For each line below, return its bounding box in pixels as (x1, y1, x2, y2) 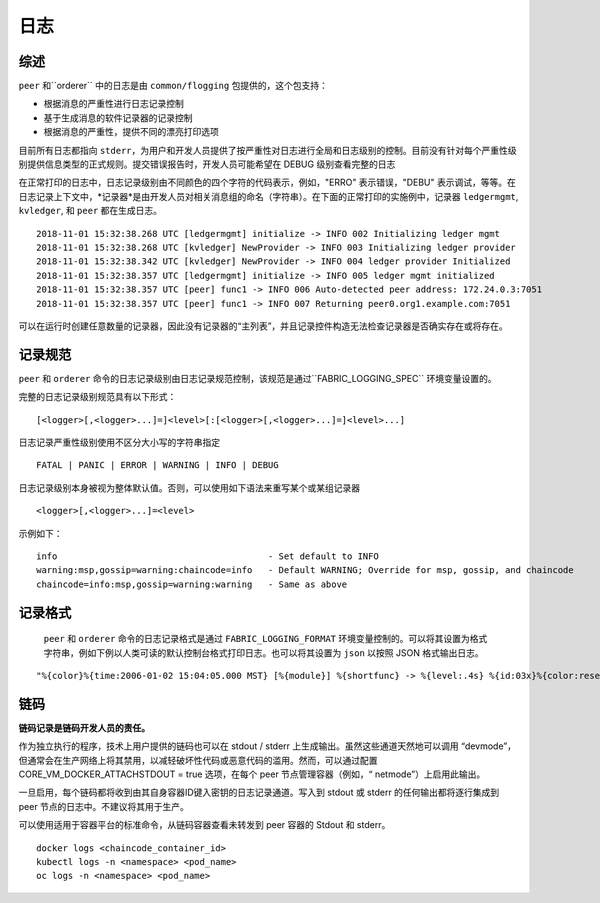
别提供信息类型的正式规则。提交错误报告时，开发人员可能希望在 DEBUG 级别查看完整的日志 (18, 158, 396, 170)
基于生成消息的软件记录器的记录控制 (43, 111, 193, 124)
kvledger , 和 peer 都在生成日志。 (18, 205, 163, 217)
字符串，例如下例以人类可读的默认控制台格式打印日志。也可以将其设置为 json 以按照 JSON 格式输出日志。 (43, 646, 484, 659)
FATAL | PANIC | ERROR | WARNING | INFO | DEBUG (36, 460, 279, 471)
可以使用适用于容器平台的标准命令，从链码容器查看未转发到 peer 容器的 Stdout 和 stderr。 (18, 819, 391, 831)
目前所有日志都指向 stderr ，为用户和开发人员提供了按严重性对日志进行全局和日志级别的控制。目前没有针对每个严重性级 (18, 144, 517, 156)
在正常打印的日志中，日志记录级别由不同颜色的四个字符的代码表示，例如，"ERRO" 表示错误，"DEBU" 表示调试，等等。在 (18, 176, 517, 189)
